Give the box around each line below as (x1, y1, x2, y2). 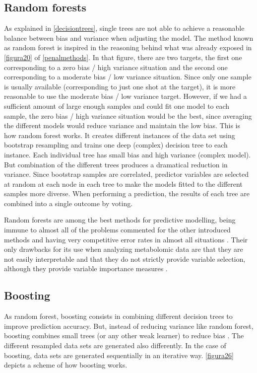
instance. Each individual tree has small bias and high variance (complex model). (4, 149, 251, 159)
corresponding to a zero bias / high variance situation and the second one (4, 62, 228, 72)
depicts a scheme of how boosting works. (4, 360, 128, 370)
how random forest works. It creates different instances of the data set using (4, 130, 235, 140)
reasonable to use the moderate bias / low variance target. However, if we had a (4, 91, 247, 101)
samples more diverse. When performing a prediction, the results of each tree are (4, 188, 250, 199)
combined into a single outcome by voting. (4, 198, 133, 208)
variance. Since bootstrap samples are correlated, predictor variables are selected (4, 169, 249, 179)
